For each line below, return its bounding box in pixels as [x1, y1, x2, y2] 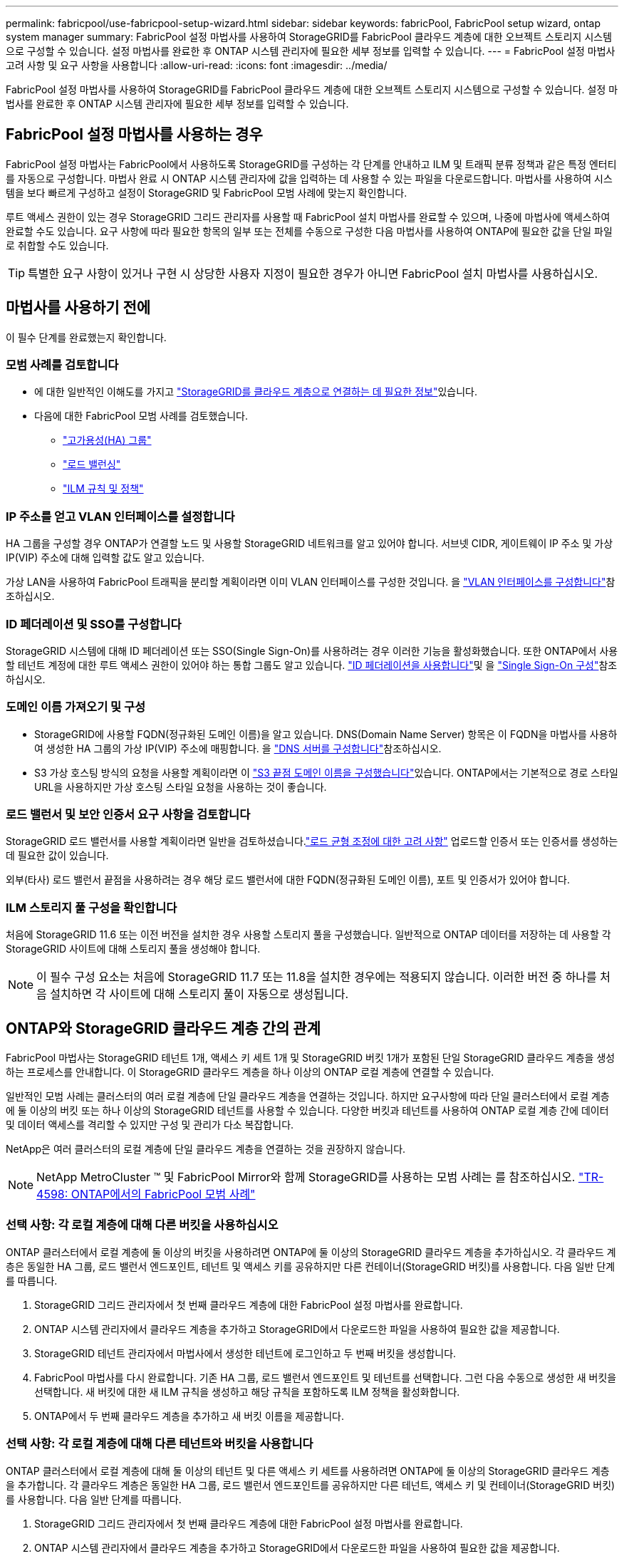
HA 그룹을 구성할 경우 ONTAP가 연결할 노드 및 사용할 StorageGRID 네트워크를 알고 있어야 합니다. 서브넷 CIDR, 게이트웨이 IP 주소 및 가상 [6, 537, 613, 550]
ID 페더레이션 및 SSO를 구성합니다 [6, 616, 182, 631]
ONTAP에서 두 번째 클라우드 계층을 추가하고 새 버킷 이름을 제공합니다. [34, 1409, 344, 1422]
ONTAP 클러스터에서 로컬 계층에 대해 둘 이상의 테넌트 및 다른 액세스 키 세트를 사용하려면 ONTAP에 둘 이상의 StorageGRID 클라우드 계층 [6, 1464, 610, 1477]
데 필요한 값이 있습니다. [6, 849, 109, 862]
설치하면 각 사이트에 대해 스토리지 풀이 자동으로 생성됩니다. [50, 987, 349, 1002]
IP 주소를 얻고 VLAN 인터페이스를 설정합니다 [6, 509, 235, 524]
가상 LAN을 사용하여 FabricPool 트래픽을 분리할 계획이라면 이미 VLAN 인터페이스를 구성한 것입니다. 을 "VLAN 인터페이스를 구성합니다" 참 [6, 576, 615, 588]
